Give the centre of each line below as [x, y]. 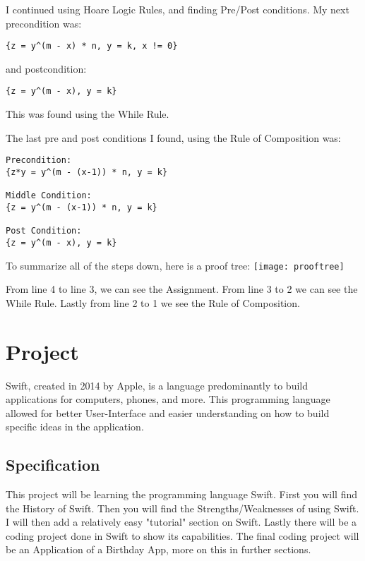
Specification [53, 465]
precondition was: [44, 23]
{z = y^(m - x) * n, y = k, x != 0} [92, 46]
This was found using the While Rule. [88, 114]
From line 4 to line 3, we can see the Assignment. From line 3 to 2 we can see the [182, 289]
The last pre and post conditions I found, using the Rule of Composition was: [173, 137]
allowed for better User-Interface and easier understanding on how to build [168, 412]
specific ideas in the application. [75, 427]
